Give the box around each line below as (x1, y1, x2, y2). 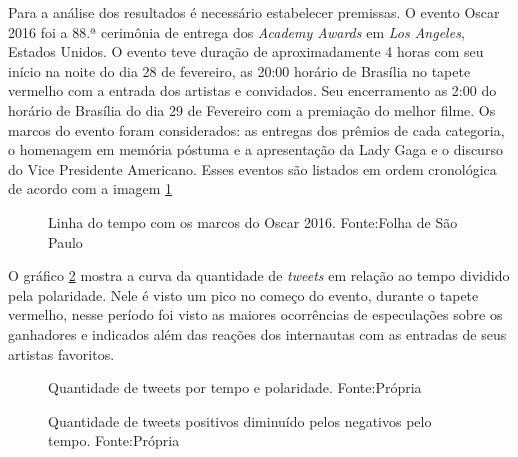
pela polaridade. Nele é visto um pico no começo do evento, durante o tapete (8, 284, 479, 305)
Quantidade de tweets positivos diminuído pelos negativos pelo (48, 410, 432, 431)
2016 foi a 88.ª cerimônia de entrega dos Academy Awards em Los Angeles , (8, 21, 465, 42)
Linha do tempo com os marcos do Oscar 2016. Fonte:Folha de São (48, 211, 458, 232)
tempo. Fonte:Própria (48, 430, 180, 451)
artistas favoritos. (8, 343, 115, 364)
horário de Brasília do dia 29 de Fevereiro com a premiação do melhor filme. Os (8, 99, 496, 120)
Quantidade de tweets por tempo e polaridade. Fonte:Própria (48, 377, 422, 398)
